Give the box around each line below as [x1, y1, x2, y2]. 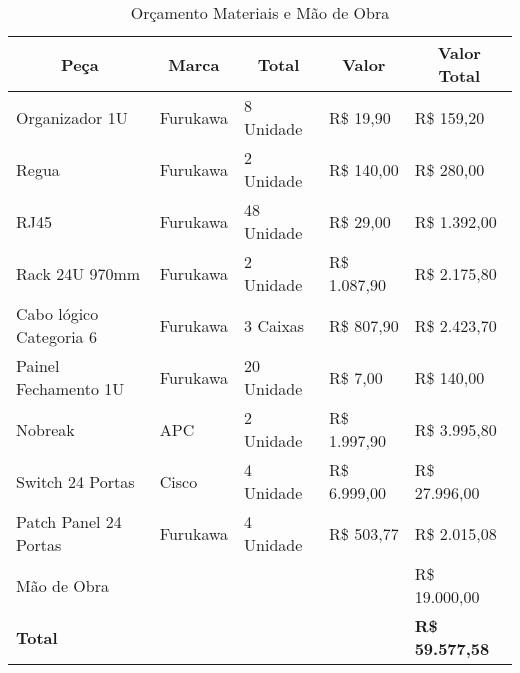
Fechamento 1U [16, 377, 125, 400]
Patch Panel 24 [16, 510, 122, 533]
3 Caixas [244, 313, 305, 337]
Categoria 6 [16, 325, 97, 348]
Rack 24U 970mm [16, 261, 141, 285]
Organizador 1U [16, 105, 128, 129]
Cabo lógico [16, 302, 99, 325]
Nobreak [16, 417, 75, 441]
